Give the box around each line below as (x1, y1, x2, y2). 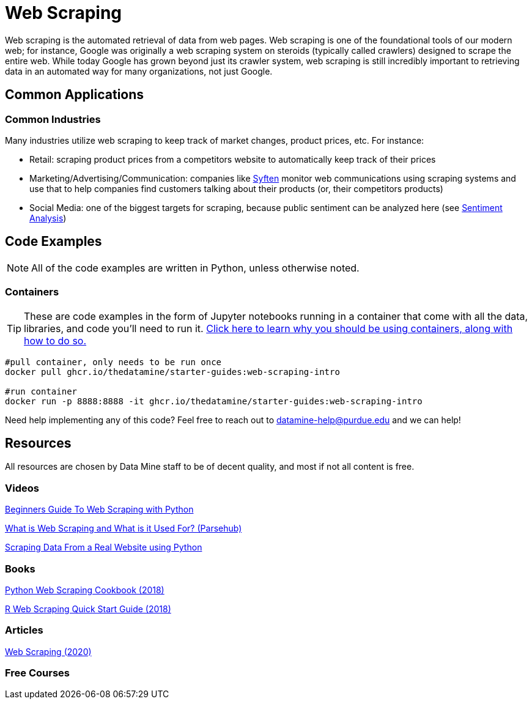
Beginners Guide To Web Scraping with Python (5, 504, 194, 515)
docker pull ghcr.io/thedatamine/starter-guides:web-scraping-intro (5, 366, 340, 377)
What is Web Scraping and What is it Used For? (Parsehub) (5, 523, 242, 534)
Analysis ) (29, 212, 67, 223)
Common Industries (5, 113, 101, 125)
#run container (5, 386, 78, 396)
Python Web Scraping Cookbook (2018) (5, 584, 164, 595)
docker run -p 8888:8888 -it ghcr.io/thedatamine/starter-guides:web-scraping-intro (5, 396, 423, 406)
